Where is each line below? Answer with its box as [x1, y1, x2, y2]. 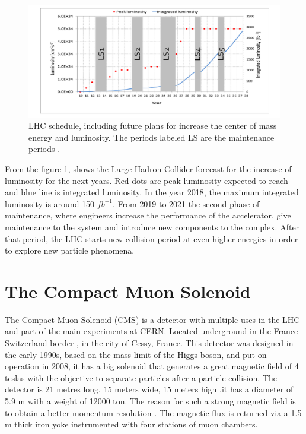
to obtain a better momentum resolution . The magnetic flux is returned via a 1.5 [5, 406, 302, 419]
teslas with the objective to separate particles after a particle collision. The [5, 371, 278, 384]
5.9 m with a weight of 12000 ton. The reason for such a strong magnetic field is [5, 395, 296, 407]
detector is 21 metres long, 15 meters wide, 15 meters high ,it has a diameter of [5, 383, 294, 395]
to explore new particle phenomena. [5, 244, 135, 256]
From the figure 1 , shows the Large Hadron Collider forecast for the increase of [5, 163, 292, 175]
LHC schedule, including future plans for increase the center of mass [28, 119, 277, 132]
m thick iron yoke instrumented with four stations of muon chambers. [5, 418, 258, 430]
